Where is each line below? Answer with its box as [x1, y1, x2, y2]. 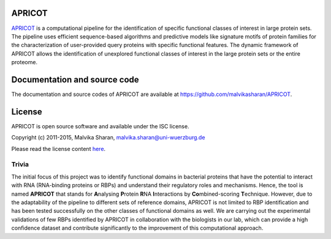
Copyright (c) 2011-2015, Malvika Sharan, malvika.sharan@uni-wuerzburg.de [11, 134, 205, 141]
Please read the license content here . [11, 145, 106, 152]
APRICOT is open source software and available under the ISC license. [11, 122, 189, 130]
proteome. [11, 59, 38, 66]
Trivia [11, 160, 29, 169]
